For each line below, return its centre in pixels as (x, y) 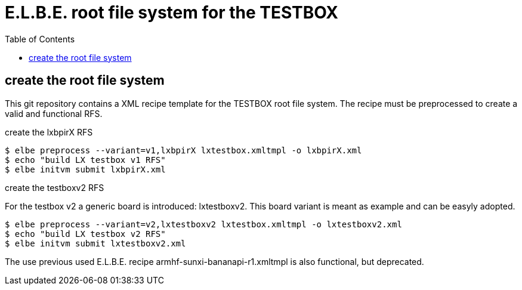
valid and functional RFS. (54, 113)
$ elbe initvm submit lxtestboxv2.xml (95, 243)
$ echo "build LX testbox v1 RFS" (85, 160)
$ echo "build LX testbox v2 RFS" (85, 234)
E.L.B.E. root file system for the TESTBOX (172, 13)
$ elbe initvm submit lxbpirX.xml (85, 169)
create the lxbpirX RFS (49, 132)
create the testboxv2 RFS (55, 187)
